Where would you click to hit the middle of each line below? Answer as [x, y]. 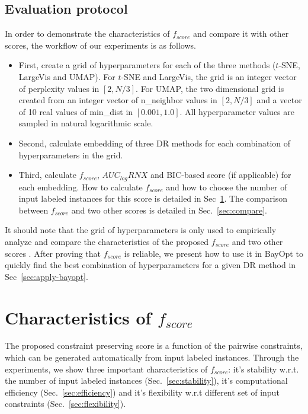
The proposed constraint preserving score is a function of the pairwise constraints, [154, 345]
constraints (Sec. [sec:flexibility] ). [65, 404]
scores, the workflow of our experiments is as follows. [100, 45]
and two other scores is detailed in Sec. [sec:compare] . [169, 210]
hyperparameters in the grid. [71, 155]
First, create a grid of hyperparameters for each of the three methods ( [147, 65]
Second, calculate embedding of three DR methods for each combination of [155, 143]
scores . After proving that [53, 253]
